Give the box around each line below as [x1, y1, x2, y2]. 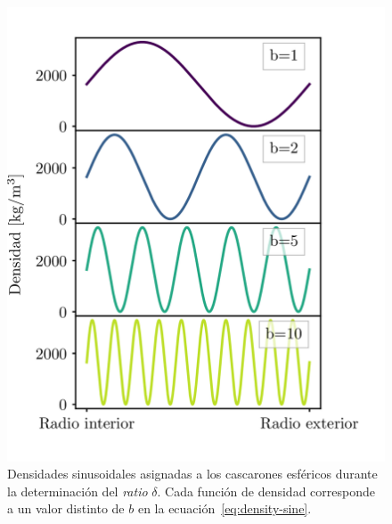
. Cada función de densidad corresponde [157, 481, 375, 500]
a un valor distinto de [7, 499, 125, 518]
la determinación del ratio [7, 481, 148, 500]
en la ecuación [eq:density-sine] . [137, 499, 312, 518]
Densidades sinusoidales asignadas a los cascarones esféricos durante [7, 464, 378, 483]
